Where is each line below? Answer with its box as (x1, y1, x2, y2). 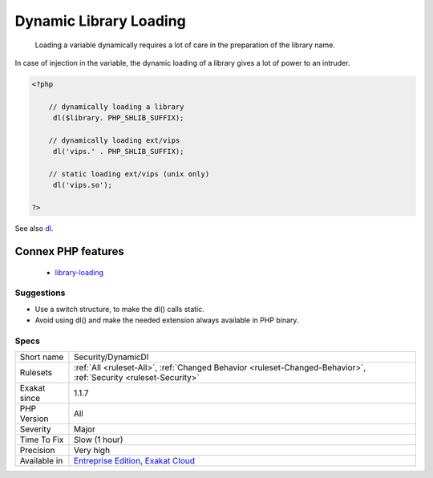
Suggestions (14, 287, 66, 298)
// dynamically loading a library (48, 102, 184, 111)
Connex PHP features (14, 245, 124, 258)
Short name (19, 351, 64, 363)
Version (19, 413, 49, 424)
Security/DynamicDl (73, 351, 149, 363)
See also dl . (14, 224, 54, 233)
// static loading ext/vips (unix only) (48, 169, 210, 179)
